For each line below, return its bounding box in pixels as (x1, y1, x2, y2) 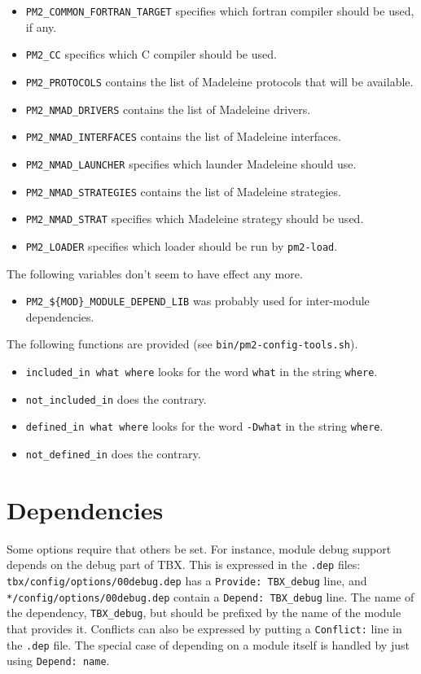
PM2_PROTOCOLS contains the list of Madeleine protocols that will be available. (25, 72, 414, 90)
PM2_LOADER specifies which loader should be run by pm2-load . (25, 237, 338, 254)
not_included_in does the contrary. (25, 390, 207, 407)
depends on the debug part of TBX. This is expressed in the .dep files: (7, 556, 361, 573)
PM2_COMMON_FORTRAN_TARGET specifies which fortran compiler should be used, (25, 2, 414, 19)
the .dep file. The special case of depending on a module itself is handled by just (7, 636, 410, 653)
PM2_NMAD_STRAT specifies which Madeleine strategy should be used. (25, 210, 364, 227)
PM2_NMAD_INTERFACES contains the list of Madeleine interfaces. (25, 128, 341, 145)
